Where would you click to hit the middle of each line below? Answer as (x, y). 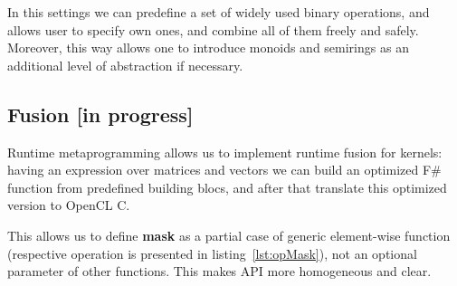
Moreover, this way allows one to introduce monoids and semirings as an (208, 48)
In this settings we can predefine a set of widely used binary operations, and (219, 12)
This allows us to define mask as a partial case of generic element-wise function (229, 235)
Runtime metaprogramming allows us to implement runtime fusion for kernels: (225, 152)
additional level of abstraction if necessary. (125, 65)
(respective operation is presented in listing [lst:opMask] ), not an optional (212, 253)
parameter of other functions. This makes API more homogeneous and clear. (219, 271)
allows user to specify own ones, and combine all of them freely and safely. (213, 29)
